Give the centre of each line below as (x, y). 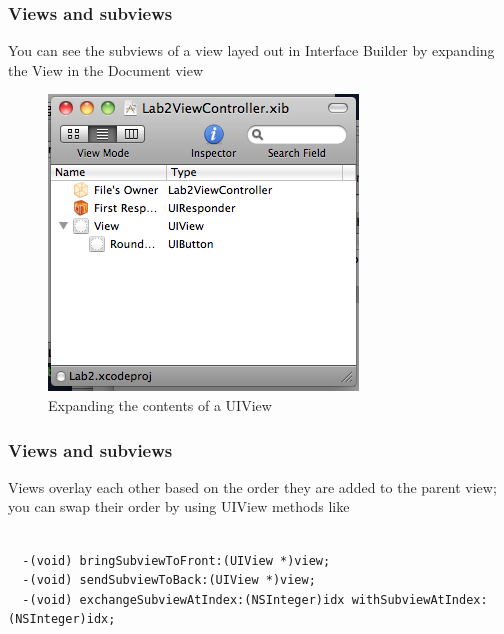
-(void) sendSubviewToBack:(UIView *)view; (169, 580)
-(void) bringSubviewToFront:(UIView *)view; (176, 560)
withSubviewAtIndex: (419, 599)
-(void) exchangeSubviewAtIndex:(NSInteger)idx (183, 599)
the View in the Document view (106, 69)
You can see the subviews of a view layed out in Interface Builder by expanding (251, 50)
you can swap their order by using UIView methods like (179, 506)
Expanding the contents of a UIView (160, 405)
